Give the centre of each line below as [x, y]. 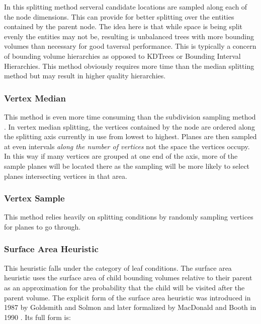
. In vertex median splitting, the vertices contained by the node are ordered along [129, 126]
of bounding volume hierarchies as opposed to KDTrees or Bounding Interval [122, 56]
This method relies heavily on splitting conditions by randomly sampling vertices [129, 217]
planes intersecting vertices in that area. [66, 176]
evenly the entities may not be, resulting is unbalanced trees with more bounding [129, 36]
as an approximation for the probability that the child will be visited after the [124, 287]
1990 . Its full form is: [37, 317]
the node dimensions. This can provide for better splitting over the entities [119, 16]
